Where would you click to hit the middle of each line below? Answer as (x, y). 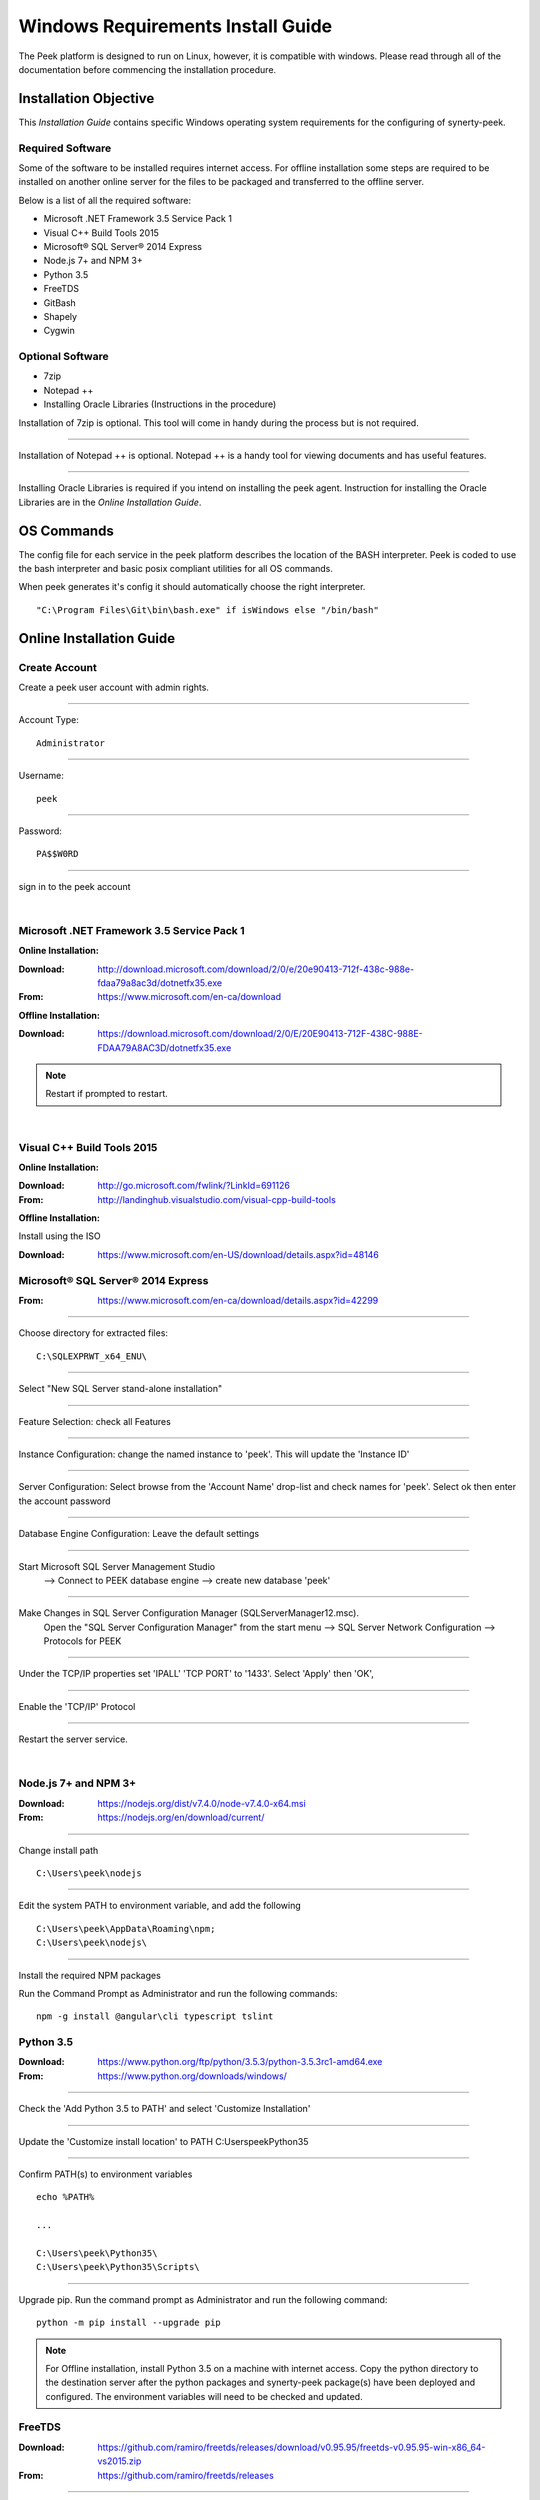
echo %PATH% (65, 2197)
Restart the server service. (73, 1739)
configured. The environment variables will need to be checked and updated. (204, 2396)
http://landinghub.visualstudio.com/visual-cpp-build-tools (217, 1199)
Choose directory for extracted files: (93, 1333)
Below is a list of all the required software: (105, 200)
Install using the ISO (59, 1236)
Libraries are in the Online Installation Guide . (110, 502)
